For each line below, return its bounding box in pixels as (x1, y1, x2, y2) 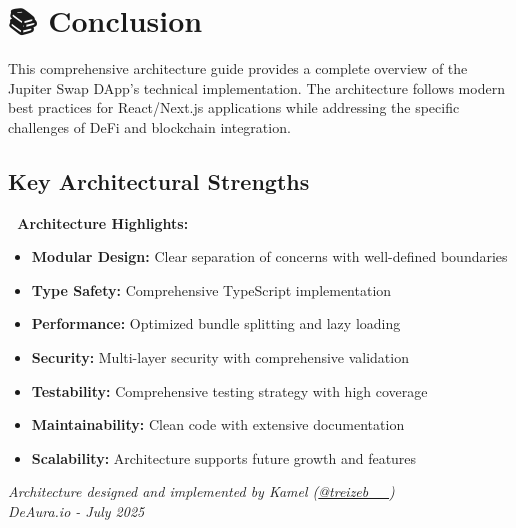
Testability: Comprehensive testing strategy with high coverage (31, 380, 428, 401)
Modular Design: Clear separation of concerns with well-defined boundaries (31, 246, 508, 267)
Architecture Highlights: (17, 212, 189, 233)
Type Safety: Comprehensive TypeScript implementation (31, 279, 392, 300)
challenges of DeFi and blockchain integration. (8, 116, 291, 137)
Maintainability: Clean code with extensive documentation (31, 414, 405, 435)
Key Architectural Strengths (8, 165, 310, 196)
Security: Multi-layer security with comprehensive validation (31, 347, 409, 368)
